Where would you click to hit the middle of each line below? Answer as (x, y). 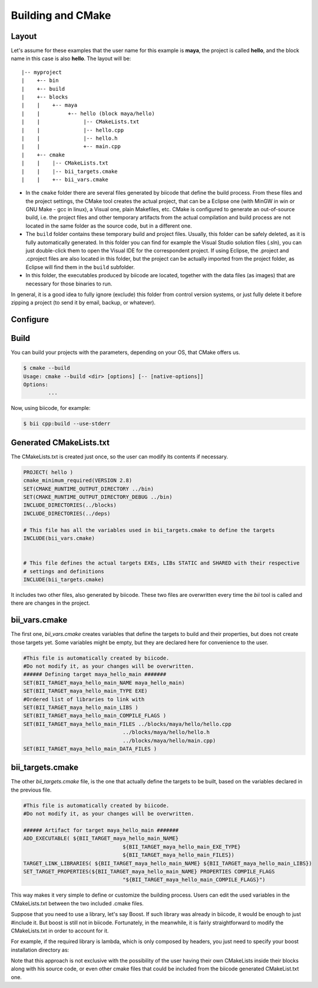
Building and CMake (61, 15)
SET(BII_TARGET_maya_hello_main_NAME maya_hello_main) (104, 682)
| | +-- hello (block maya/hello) (88, 113)
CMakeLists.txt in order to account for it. (60, 930)
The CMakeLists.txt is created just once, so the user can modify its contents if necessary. (120, 457)
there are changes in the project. (51, 603)
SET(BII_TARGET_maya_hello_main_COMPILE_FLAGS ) (95, 716)
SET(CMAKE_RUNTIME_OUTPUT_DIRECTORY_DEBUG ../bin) (98, 497)
